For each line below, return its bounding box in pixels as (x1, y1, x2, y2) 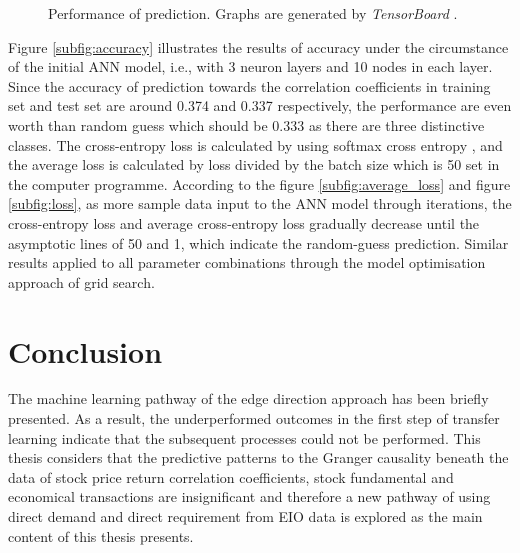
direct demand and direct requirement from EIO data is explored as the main (8, 506, 483, 526)
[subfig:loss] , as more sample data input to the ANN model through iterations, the (8, 193, 512, 214)
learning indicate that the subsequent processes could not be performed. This (8, 427, 481, 448)
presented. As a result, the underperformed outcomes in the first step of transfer (8, 408, 500, 429)
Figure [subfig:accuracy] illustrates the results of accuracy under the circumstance (8, 36, 509, 57)
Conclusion (8, 330, 163, 371)
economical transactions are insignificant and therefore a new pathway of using (8, 486, 491, 507)
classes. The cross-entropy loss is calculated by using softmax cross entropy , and (8, 134, 503, 155)
